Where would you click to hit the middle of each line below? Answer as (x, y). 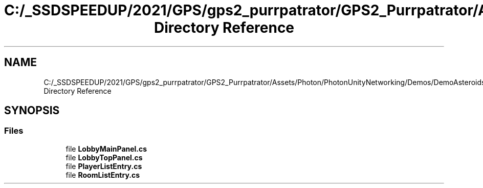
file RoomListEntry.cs (103, 175)
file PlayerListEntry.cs (104, 166)
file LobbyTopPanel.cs (104, 157)
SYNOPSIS (32, 111)
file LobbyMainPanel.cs (106, 149)
